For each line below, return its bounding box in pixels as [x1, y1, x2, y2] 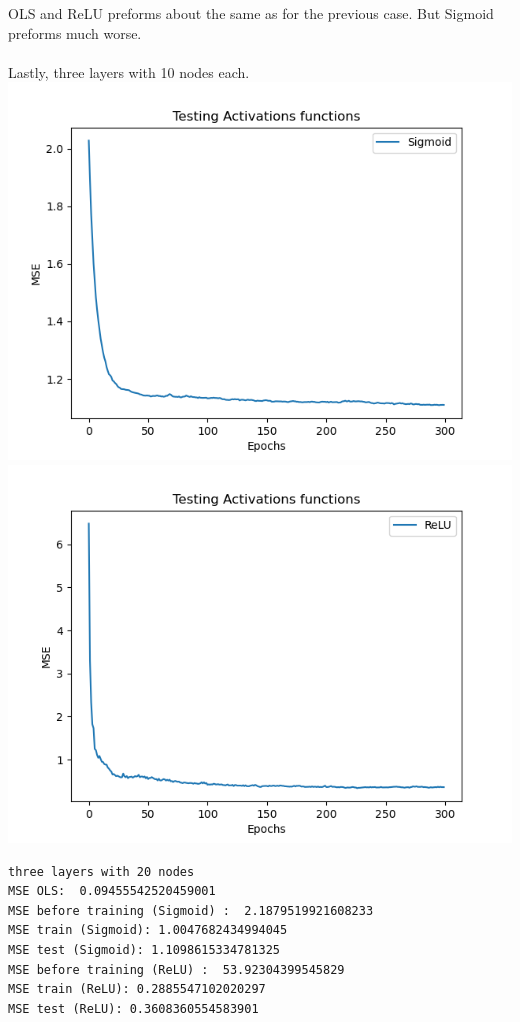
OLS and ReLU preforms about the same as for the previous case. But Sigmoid [8, 3, 494, 23]
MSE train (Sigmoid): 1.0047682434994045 [8, 923, 288, 938]
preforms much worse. [8, 22, 142, 43]
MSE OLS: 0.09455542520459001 [8, 884, 216, 899]
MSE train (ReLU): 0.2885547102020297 [8, 982, 266, 997]
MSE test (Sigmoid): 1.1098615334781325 [8, 942, 281, 957]
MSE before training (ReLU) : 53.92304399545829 [8, 962, 345, 977]
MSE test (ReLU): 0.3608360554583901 [8, 1001, 259, 1016]
